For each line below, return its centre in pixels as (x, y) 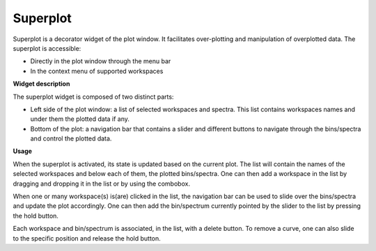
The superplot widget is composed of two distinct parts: (93, 97)
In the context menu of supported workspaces (97, 71)
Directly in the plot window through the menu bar (101, 61)
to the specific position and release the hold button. (87, 238)
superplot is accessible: (47, 48)
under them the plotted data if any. (80, 119)
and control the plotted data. (71, 138)
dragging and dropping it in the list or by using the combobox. (102, 184)
